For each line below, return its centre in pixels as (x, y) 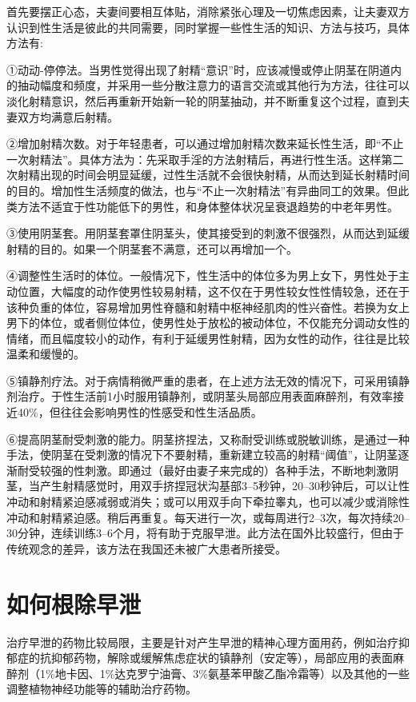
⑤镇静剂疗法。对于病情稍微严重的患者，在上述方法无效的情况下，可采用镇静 (208, 380)
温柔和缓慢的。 (46, 354)
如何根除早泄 (74, 603)
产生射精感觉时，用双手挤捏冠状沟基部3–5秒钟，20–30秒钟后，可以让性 (224, 486)
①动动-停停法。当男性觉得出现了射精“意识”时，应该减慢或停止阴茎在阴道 (198, 69)
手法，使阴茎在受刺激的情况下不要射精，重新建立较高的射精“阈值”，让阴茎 (202, 455)
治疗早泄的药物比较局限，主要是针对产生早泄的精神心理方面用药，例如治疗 (202, 642)
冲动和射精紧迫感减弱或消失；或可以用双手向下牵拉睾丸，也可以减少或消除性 (208, 502)
